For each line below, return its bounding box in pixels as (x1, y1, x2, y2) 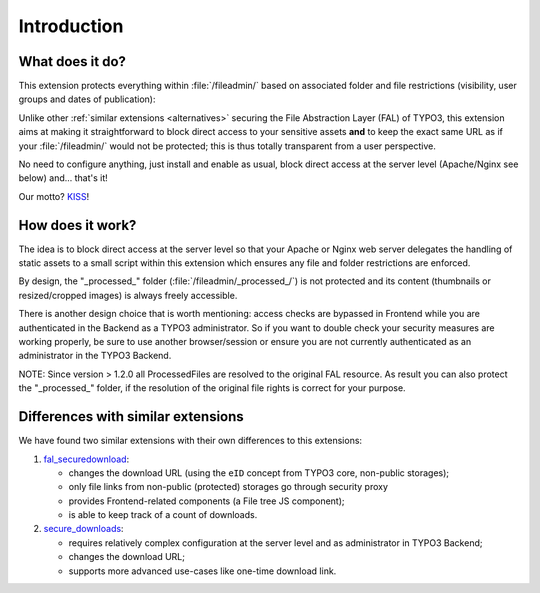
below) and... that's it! (18, 172, 109, 184)
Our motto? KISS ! (18, 190, 90, 202)
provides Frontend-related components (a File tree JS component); (68, 495, 345, 507)
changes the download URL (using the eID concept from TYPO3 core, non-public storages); (68, 466, 450, 479)
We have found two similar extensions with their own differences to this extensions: (18, 435, 363, 447)
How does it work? (18, 216, 137, 234)
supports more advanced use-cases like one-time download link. (68, 565, 337, 577)
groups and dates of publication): (18, 93, 156, 105)
